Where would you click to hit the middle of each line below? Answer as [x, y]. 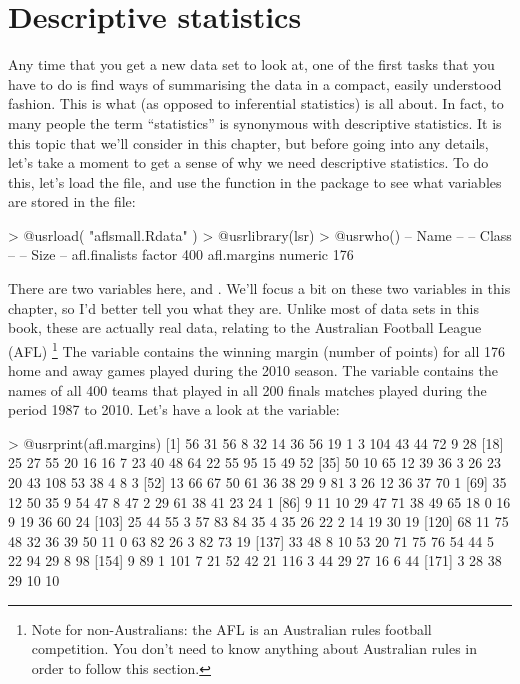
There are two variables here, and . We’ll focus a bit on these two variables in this [259, 288]
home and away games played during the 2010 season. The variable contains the [253, 370]
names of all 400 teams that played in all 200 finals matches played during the [247, 389]
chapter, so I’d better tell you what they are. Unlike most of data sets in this [244, 307]
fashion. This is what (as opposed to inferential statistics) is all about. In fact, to [256, 103]
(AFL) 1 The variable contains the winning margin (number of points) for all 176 [256, 349]
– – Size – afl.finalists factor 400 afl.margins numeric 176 [181, 254]
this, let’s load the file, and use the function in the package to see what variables [255, 181]
